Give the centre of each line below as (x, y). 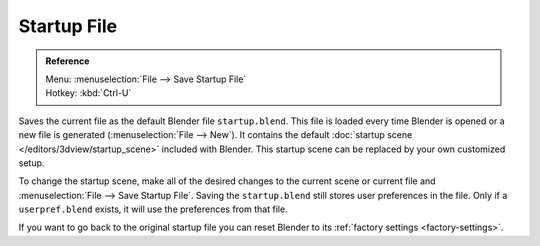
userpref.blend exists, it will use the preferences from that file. (153, 209)
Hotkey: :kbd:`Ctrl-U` (88, 93)
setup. (31, 162)
